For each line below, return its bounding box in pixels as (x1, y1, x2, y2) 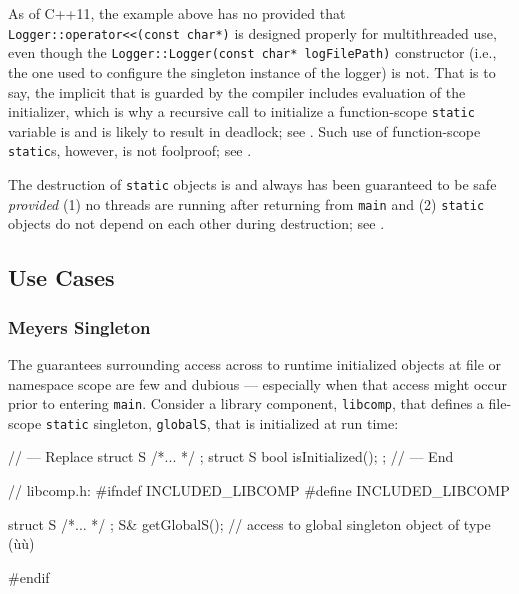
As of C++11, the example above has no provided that (8, 3, 346, 23)
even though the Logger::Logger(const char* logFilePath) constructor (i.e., (8, 42, 497, 63)
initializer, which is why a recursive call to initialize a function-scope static (8, 101, 475, 122)
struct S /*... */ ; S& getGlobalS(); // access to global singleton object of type (8, 513, 491, 534)
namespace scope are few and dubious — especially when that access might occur (8, 373, 508, 394)
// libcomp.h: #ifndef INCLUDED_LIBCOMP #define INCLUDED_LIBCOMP (8, 480, 510, 500)
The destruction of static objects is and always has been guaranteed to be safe (8, 174, 497, 194)
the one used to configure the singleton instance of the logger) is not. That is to (8, 61, 496, 82)
